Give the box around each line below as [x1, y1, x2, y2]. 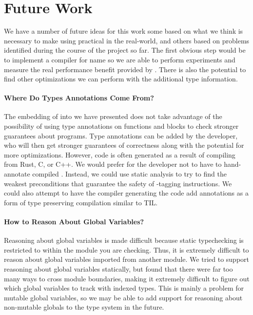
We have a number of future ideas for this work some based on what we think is [4, 26, 243, 36]
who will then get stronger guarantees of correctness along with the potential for [4, 140, 244, 150]
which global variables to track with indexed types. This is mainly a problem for [4, 283, 244, 293]
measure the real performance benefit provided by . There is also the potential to [4, 64, 246, 74]
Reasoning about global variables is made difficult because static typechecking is [4, 235, 244, 245]
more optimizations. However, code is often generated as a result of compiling [4, 149, 235, 159]
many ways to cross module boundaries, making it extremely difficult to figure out [4, 273, 250, 283]
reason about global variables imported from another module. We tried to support [4, 254, 250, 264]
